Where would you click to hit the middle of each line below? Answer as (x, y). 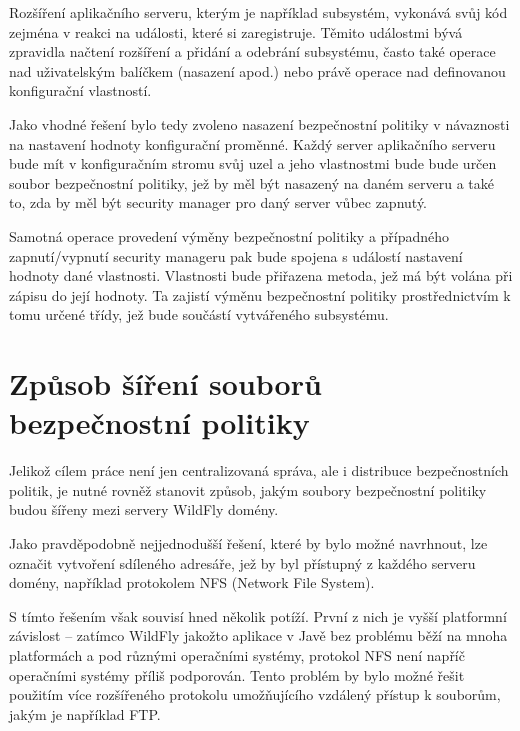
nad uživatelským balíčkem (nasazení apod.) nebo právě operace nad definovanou (257, 70)
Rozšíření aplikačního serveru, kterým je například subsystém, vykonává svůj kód (258, 12)
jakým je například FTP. (85, 713)
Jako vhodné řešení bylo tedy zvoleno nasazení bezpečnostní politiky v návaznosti (259, 123)
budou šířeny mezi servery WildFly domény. (144, 509)
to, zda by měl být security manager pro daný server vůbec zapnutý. (218, 202)
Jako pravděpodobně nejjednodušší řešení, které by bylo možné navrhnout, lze (248, 543)
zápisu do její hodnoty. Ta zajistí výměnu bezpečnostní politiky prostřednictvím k (260, 294)
